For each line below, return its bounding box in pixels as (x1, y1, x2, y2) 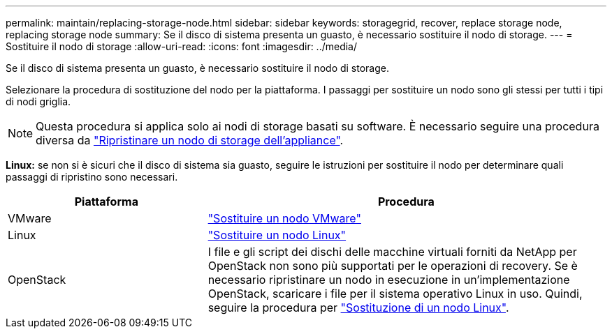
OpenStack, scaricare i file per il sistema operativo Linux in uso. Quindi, (207, 287, 583, 301)
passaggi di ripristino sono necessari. (6, 171, 178, 183)
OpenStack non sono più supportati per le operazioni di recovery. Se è (207, 259, 578, 273)
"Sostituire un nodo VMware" (207, 211, 361, 225)
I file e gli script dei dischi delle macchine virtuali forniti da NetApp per (207, 245, 577, 259)
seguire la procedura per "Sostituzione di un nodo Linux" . (207, 301, 509, 314)
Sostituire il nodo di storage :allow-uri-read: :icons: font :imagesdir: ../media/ (6, 40, 358, 52)
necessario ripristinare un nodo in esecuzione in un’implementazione (207, 273, 570, 287)
